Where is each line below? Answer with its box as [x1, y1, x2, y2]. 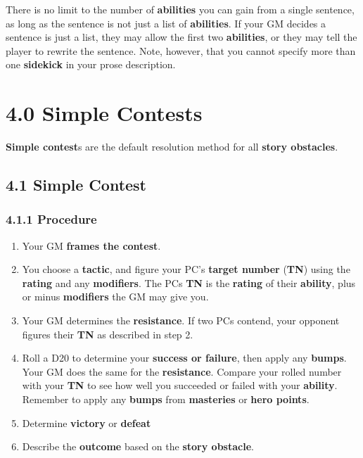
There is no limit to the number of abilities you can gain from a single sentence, [6, 2, 355, 16]
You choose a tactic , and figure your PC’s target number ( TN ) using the [22, 262, 350, 276]
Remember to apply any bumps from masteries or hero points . [22, 392, 310, 407]
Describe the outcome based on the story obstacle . [22, 439, 254, 454]
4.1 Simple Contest [6, 174, 147, 196]
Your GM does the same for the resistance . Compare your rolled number [22, 364, 342, 379]
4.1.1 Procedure [6, 210, 97, 228]
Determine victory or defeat [22, 415, 151, 430]
